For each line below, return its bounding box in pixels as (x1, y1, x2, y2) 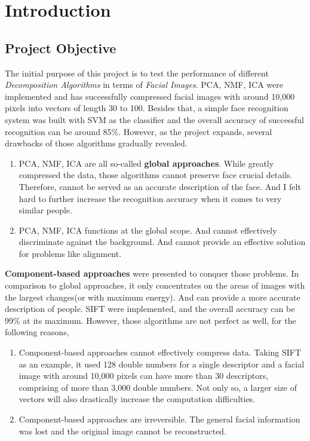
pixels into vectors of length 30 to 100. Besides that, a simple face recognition (5, 102, 288, 114)
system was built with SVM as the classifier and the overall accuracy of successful (5, 113, 304, 125)
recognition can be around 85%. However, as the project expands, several (5, 125, 272, 137)
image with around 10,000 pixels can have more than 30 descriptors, (19, 369, 269, 382)
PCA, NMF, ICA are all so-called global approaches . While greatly (19, 157, 274, 169)
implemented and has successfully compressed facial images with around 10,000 (5, 90, 295, 102)
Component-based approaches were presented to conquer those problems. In (5, 267, 299, 280)
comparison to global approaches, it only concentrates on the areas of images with (5, 279, 305, 292)
